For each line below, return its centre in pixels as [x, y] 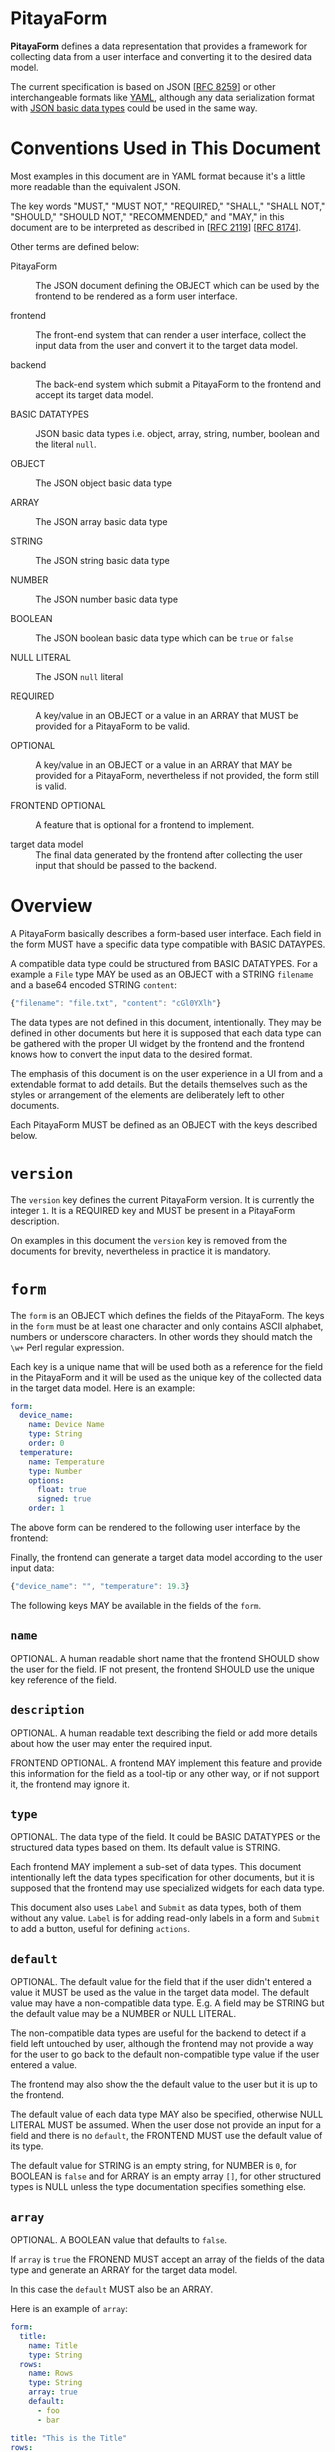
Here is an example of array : [69, 2308]
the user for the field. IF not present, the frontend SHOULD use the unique [162, 1669]
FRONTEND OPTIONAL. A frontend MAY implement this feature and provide [166, 1763]
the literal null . [66, 444]
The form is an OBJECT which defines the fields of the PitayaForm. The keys [167, 1315]
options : [46, 1480]
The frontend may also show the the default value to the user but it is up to [164, 2084]
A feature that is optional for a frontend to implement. [145, 824]
